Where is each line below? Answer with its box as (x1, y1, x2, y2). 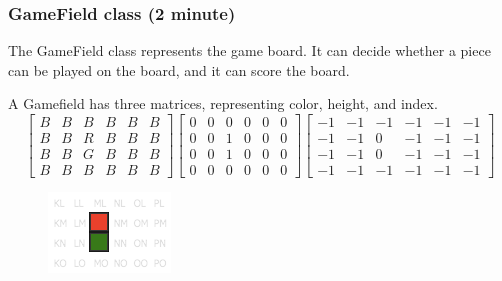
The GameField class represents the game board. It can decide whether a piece (8, 40, 491, 61)
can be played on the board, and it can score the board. (8, 59, 350, 80)
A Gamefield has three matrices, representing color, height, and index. (8, 93, 438, 114)
